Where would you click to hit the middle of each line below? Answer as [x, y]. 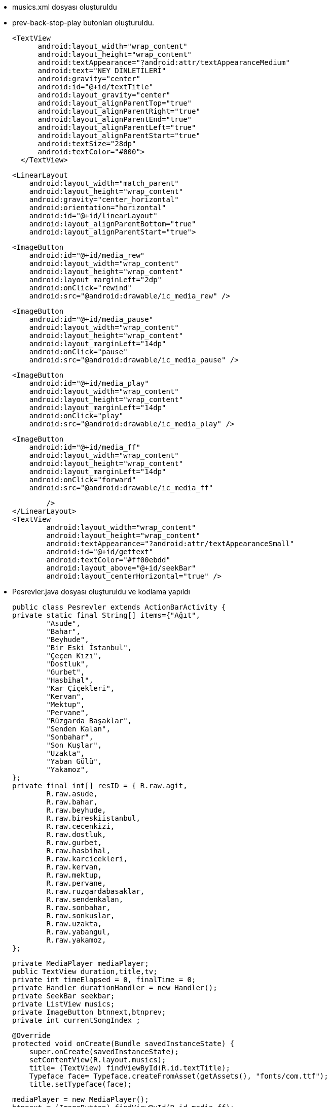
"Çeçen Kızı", [74, 656]
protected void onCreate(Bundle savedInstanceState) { [123, 1044]
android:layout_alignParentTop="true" [115, 103]
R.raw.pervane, [76, 883]
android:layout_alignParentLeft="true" [117, 127]
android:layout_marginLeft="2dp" [96, 280]
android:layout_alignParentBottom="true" [113, 224]
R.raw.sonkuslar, [81, 916]
